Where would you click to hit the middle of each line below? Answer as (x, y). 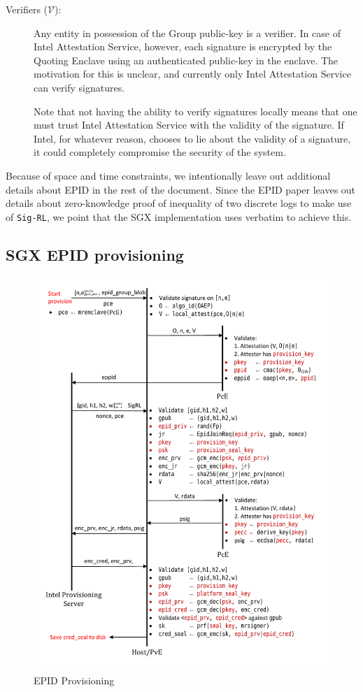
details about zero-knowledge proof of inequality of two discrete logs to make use (179, 203)
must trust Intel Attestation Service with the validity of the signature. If (189, 125)
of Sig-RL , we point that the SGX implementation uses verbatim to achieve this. (179, 216)
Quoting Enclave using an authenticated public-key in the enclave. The (186, 60)
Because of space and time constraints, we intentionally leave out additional (168, 175)
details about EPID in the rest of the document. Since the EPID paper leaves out (181, 189)
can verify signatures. (79, 87)
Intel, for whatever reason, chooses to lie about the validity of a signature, (192, 138)
